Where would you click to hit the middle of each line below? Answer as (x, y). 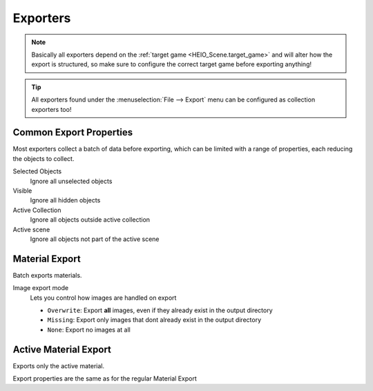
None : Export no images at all (89, 330)
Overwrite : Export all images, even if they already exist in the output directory (160, 310)
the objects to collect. (44, 158)
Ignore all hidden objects (65, 200)
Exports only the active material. (59, 365)
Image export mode (41, 288)
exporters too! (51, 109)
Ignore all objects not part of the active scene (95, 239)
